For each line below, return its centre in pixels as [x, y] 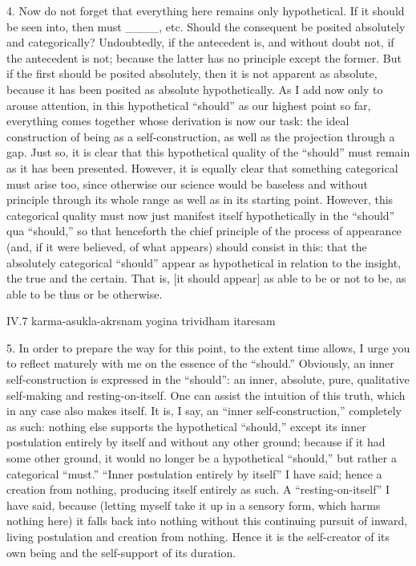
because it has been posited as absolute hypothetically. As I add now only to [195, 89]
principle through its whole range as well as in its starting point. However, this [200, 200]
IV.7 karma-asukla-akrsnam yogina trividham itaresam [141, 321]
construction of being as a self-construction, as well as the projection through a [201, 136]
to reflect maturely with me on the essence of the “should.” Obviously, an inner [200, 363]
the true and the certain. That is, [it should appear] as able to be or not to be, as [206, 278]
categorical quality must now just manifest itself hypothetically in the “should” [201, 215]
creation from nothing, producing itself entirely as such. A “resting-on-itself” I [198, 489]
